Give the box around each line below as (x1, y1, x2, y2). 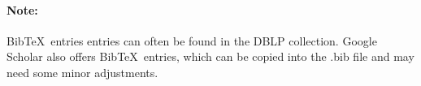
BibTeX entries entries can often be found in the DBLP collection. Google (7, 32, 377, 49)
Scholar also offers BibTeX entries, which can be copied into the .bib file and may (7, 48, 414, 65)
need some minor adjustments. (7, 63, 158, 80)
